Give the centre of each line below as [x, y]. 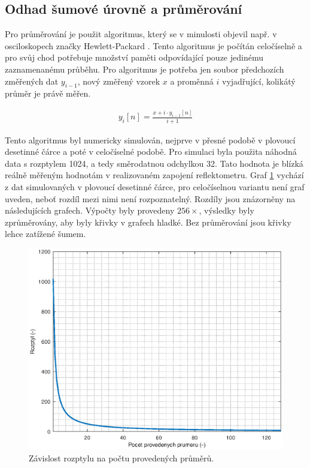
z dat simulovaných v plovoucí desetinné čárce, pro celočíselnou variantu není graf [155, 186]
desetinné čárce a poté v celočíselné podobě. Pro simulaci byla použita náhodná [151, 151]
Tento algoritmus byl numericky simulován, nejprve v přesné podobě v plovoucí [150, 139]
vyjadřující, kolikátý [259, 81]
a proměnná [192, 81]
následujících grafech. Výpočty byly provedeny [90, 210]
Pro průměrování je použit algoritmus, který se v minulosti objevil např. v [141, 34]
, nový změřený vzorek [119, 81]
